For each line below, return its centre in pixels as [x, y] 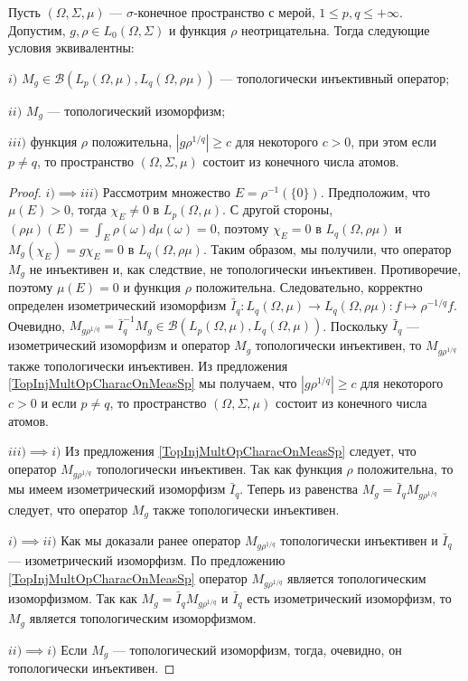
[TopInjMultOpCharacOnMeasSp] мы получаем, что [153, 383]
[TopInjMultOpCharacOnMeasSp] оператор [128, 577]
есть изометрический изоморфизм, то [349, 598]
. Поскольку [356, 325]
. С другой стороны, [278, 209]
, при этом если [394, 142]
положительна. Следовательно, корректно [309, 287]
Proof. [25, 191]
